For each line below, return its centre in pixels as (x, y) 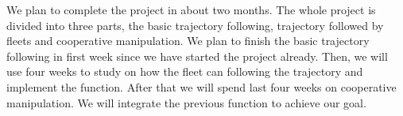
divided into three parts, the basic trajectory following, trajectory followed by (195, 25)
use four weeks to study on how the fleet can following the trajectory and (185, 71)
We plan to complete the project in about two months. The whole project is (191, 9)
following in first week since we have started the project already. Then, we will (197, 56)
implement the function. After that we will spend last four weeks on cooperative (201, 86)
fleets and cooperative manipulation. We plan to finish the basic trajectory (188, 41)
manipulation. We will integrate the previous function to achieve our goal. (186, 102)
